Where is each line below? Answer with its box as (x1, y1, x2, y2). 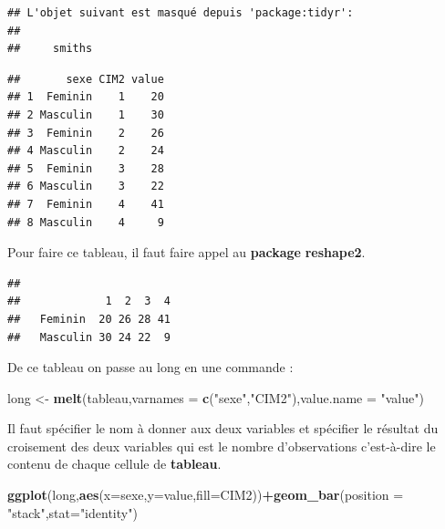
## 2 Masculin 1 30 (7, 108, 164, 121)
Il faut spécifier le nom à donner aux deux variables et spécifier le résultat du (7, 419, 439, 438)
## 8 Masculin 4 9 (7, 215, 164, 229)
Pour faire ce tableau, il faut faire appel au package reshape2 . (7, 243, 366, 262)
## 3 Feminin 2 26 (7, 126, 164, 140)
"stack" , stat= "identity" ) (7, 503, 138, 522)
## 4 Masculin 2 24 (7, 144, 164, 158)
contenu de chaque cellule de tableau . (7, 454, 222, 473)
